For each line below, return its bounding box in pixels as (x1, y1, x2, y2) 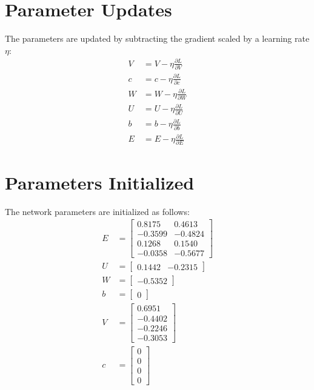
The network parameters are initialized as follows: (5, 205, 190, 217)
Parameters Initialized (5, 170, 195, 194)
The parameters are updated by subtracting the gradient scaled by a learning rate (5, 32, 310, 45)
